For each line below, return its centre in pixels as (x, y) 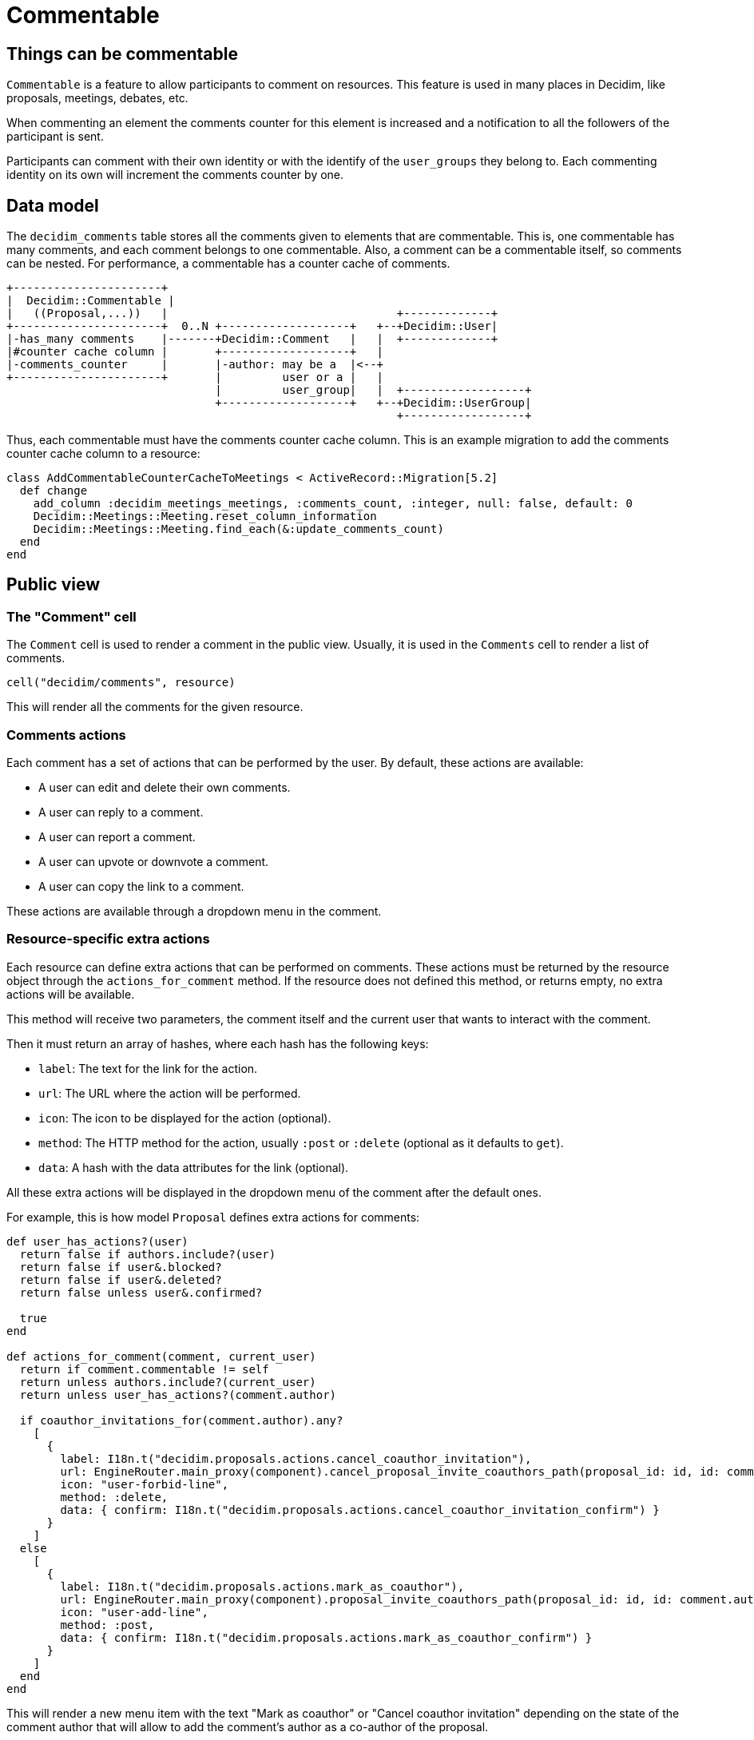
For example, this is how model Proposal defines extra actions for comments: (213, 1217)
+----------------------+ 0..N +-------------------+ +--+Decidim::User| (252, 326)
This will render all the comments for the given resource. (155, 707)
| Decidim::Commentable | (91, 301)
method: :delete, (114, 1497)
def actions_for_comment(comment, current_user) (161, 1356)
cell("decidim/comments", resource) (121, 683)
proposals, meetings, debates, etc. (97, 98)
